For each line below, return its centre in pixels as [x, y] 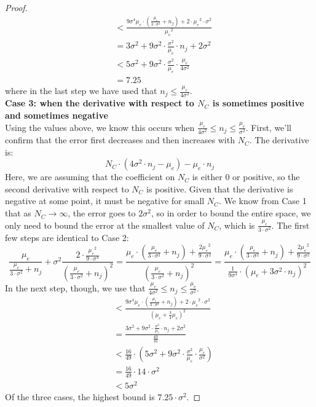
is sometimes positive [258, 103]
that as [18, 213]
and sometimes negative [57, 115]
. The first [290, 225]
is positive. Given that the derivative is [220, 188]
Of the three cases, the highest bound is [80, 396]
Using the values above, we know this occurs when [100, 127]
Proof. [16, 7]
